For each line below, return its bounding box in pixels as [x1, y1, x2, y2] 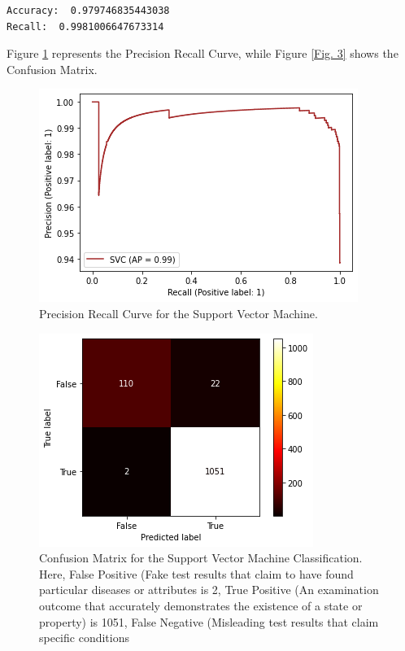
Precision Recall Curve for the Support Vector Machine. [39, 304, 318, 321]
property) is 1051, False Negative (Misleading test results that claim [39, 613, 379, 630]
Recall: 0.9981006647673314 [7, 20, 164, 33]
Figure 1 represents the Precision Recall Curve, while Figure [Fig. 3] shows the [7, 45, 398, 62]
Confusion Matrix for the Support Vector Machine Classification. [39, 549, 363, 566]
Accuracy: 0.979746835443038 [7, 5, 170, 16]
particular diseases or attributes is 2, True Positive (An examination [39, 581, 379, 598]
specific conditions [39, 629, 129, 646]
